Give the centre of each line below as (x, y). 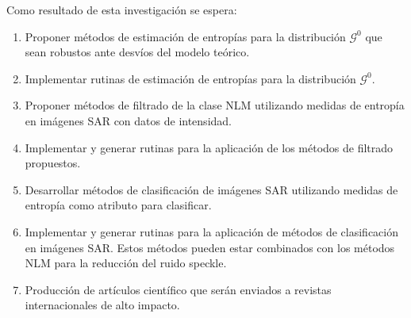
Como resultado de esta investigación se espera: (122, 10)
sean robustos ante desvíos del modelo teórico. (137, 52)
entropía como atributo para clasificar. (118, 205)
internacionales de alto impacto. (102, 305)
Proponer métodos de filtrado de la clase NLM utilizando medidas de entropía (215, 105)
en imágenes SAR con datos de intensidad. (128, 120)
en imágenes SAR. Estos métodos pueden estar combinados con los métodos (210, 247)
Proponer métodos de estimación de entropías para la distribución (185, 36)
